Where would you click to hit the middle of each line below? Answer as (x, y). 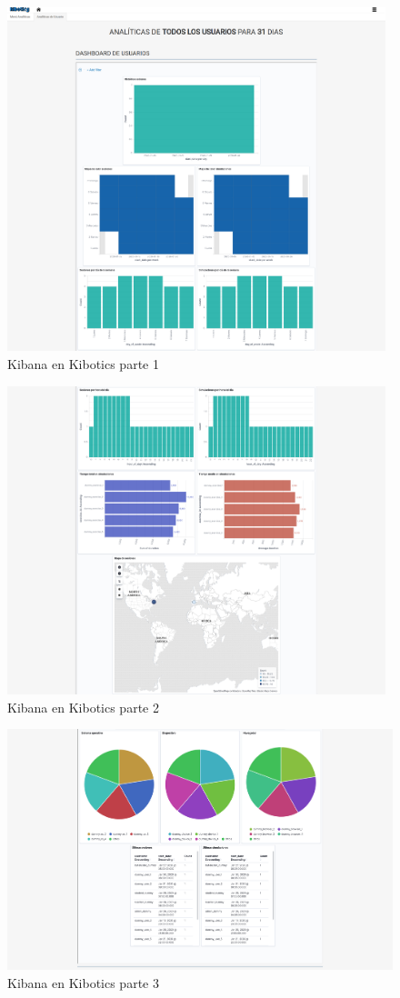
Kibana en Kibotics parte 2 (83, 707)
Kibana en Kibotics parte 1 (83, 363)
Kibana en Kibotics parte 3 (83, 982)
